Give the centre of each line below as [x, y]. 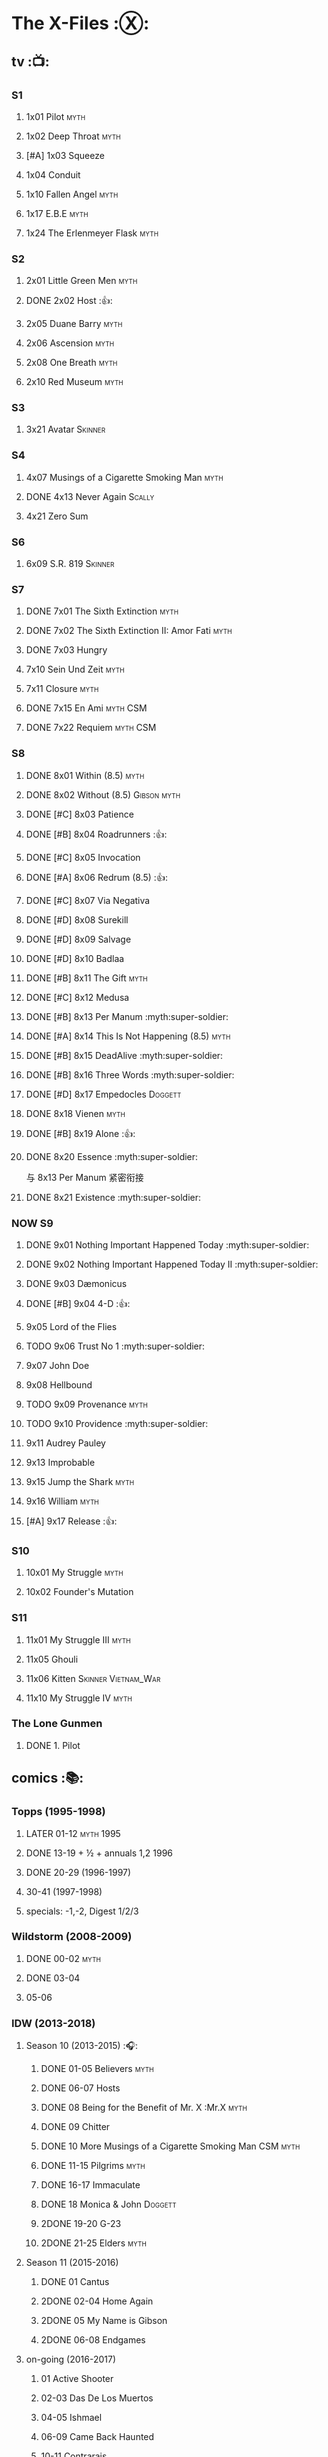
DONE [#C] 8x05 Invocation [83, 857]
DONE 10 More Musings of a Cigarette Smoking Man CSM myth [170, 2146]
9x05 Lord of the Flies [71, 1326]
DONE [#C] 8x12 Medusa [77, 997]
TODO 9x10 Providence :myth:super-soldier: [117, 1423]
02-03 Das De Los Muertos [97, 2398]
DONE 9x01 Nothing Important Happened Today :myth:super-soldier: [167, 1244]
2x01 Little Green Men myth [81, 281]
